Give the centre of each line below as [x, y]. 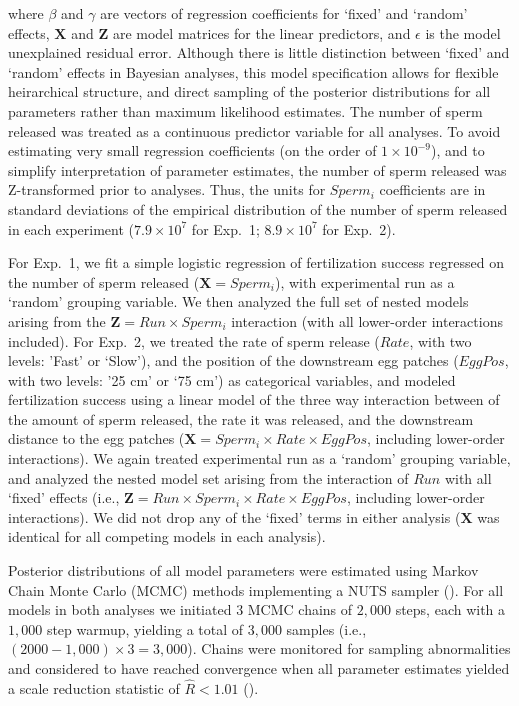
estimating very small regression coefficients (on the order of [192, 150]
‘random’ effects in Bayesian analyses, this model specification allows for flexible [253, 71]
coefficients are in [432, 189]
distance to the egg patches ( [96, 438]
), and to [457, 150]
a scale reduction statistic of [94, 687]
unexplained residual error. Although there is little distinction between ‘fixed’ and [259, 52]
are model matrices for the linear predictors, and [261, 32]
